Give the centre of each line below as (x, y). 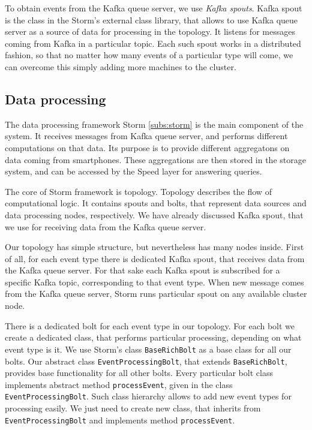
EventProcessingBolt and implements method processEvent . (120, 420)
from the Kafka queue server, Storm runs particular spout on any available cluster (156, 294)
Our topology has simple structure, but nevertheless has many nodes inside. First (154, 247)
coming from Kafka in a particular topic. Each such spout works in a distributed (153, 43)
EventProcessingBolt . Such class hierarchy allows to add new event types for (148, 396)
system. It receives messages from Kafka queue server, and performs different (146, 136)
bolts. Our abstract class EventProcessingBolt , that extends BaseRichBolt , (146, 361)
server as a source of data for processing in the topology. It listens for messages (150, 31)
